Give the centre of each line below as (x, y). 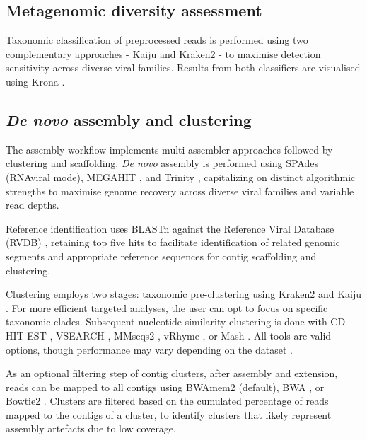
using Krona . (35, 81)
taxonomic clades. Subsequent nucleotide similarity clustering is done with (167, 322)
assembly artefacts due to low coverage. (91, 428)
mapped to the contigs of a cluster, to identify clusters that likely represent (169, 414)
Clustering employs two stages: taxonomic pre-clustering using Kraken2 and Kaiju (184, 294)
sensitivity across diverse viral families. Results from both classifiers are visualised (183, 68)
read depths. (33, 205)
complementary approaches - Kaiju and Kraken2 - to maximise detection (163, 53)
